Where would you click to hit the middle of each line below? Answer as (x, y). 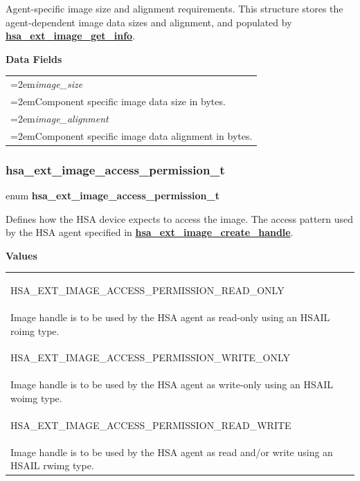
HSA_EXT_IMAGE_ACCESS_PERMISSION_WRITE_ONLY (151, 357)
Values (21, 255)
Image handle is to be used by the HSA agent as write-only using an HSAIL (172, 384)
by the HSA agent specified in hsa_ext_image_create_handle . (150, 232)
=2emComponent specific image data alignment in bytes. (132, 135)
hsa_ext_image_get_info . (71, 36)
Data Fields (34, 58)
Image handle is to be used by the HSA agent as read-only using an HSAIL (170, 317)
